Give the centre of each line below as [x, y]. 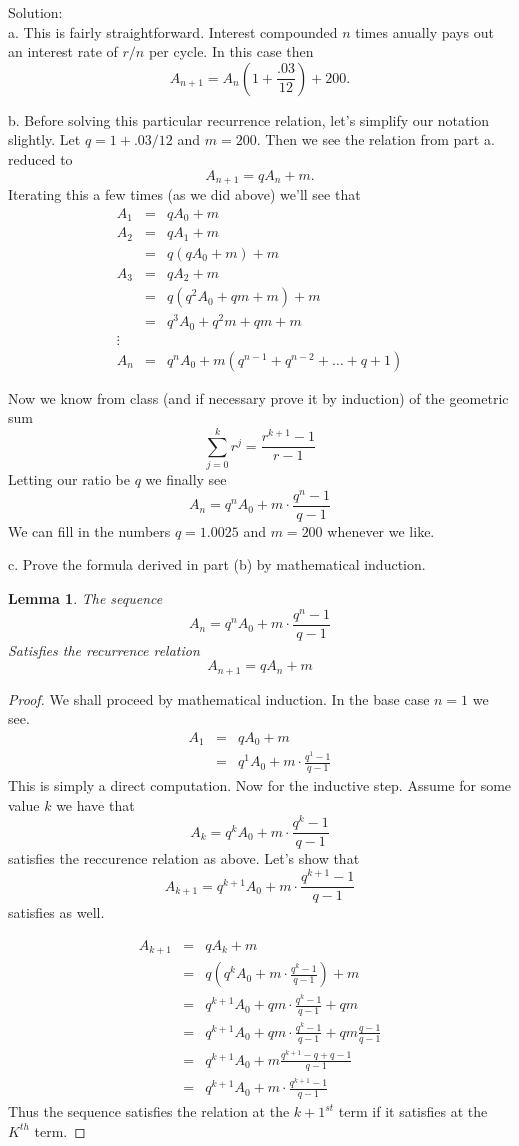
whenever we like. [381, 530]
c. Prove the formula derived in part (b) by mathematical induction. [217, 564]
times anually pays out [424, 31]
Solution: [35, 12]
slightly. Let [44, 139]
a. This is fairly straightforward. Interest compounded [173, 31]
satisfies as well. [56, 912]
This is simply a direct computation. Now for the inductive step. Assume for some [260, 785]
